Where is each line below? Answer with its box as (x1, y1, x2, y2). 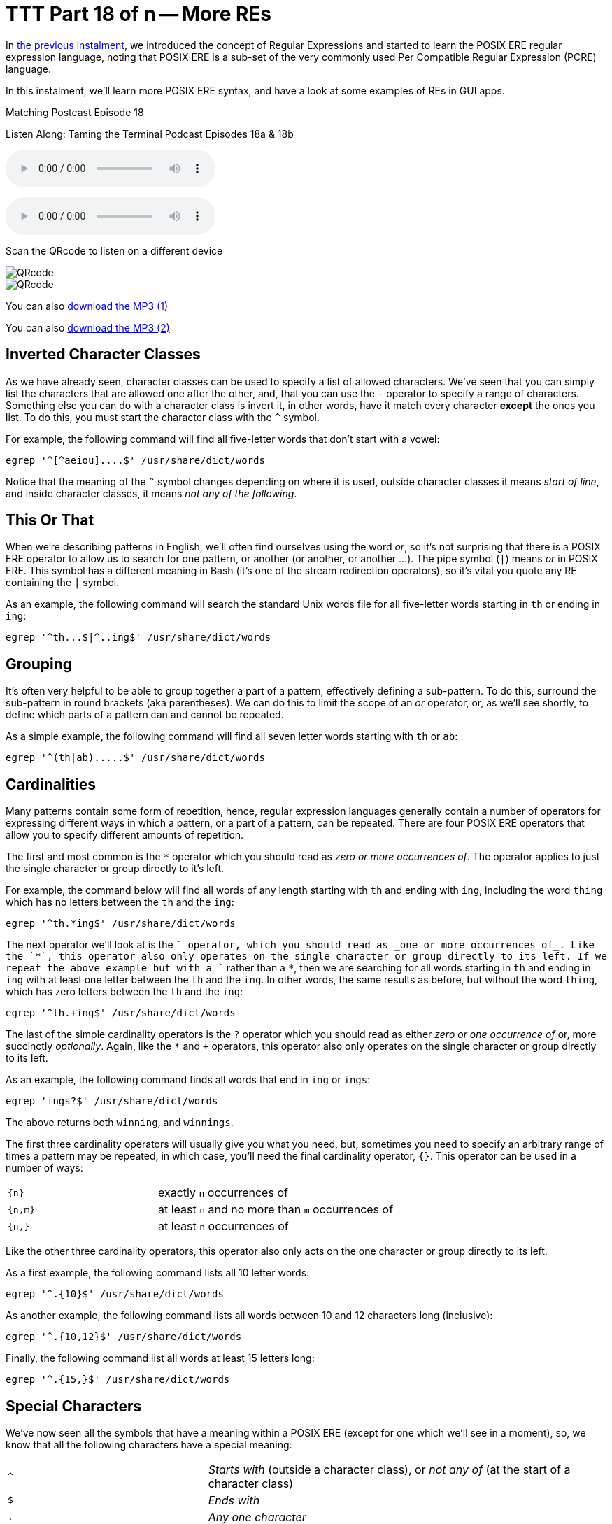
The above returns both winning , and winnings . (6, 1116, 234, 1129)
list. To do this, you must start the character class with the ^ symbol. (6, 411, 320, 423)
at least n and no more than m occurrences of (157, 1202, 394, 1217)
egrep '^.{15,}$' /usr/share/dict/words (6, 1374, 230, 1386)
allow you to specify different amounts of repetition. (6, 829, 244, 841)
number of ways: (6, 1162, 83, 1174)
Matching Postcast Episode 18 (6, 106, 144, 118)
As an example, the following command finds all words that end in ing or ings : (6, 1074, 371, 1086)
